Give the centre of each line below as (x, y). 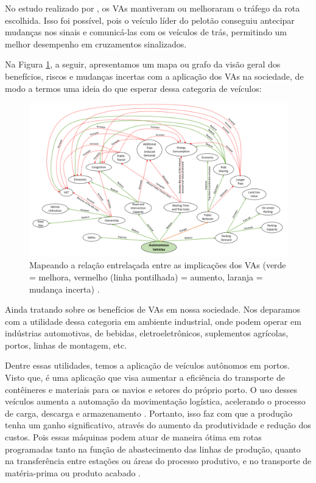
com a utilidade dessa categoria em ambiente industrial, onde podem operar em (153, 321)
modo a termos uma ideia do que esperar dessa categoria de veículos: (133, 88)
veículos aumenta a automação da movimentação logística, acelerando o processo (155, 401)
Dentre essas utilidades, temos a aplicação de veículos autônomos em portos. (147, 365)
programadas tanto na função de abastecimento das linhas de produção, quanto (153, 449)
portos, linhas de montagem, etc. (66, 345)
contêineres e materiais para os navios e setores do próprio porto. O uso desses (151, 389)
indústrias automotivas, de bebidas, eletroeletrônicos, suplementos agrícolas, (147, 333)
